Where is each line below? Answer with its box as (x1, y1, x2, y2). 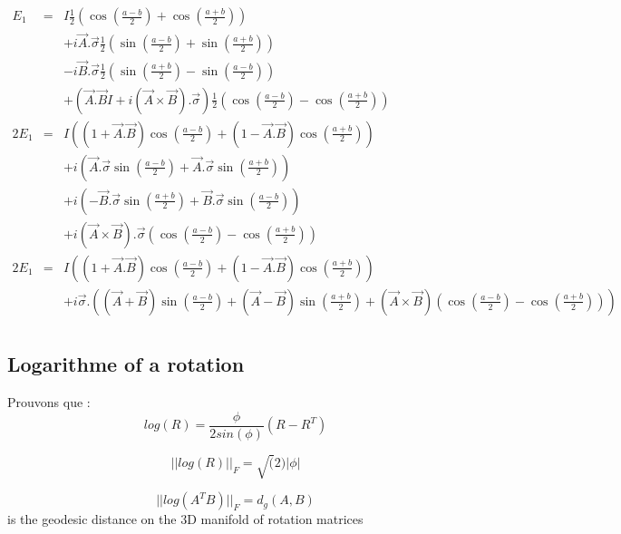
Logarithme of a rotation (7, 350, 245, 378)
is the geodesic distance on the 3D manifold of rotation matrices (7, 510, 364, 529)
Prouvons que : (7, 392, 91, 411)
